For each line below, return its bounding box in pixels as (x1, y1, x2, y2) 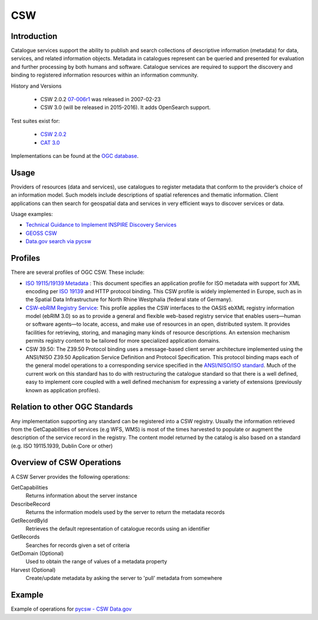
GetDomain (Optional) (11, 550, 64, 557)
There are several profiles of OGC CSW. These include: (11, 268, 145, 276)
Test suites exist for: (11, 117, 60, 124)
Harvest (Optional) (11, 566, 56, 573)
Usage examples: (11, 211, 53, 218)
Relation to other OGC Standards (11, 402, 134, 412)
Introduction (11, 31, 58, 41)
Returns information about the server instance (25, 492, 138, 499)
